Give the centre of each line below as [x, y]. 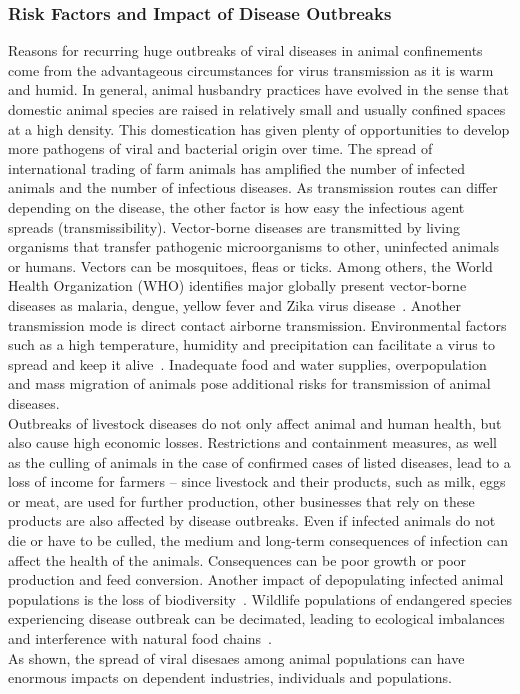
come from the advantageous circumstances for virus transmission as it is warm [251, 69]
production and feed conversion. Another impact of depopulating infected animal [256, 579]
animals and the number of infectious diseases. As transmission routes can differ [253, 187]
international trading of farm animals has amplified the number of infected [236, 167]
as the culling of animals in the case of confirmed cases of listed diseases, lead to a [259, 461]
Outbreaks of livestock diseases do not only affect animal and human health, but [255, 422]
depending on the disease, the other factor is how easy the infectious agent [236, 206]
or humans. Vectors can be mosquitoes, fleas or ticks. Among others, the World [250, 265]
